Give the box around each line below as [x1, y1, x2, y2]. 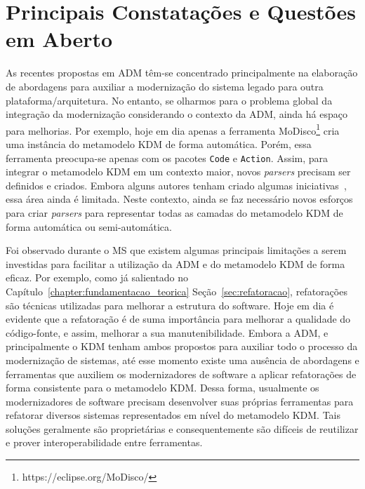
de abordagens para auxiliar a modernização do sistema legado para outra [6, 79, 324, 93]
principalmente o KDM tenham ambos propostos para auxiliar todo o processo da [6, 339, 358, 354]
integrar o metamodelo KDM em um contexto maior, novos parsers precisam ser [6, 164, 351, 179]
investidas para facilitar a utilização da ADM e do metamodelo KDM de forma [6, 256, 345, 271]
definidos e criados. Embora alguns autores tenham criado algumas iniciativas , [6, 177, 347, 192]
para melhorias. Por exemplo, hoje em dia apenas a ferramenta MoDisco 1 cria [6, 121, 340, 138]
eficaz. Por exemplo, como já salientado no [6, 270, 189, 285]
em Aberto [6, 25, 113, 53]
